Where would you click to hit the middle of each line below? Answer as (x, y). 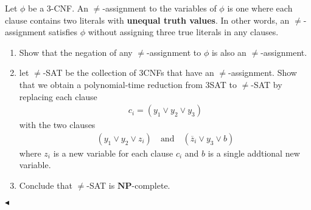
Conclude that (46, 185)
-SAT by (267, 84)
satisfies (63, 32)
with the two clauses (57, 125)
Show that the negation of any (76, 52)
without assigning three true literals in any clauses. (183, 32)
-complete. (151, 185)
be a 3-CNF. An (58, 8)
